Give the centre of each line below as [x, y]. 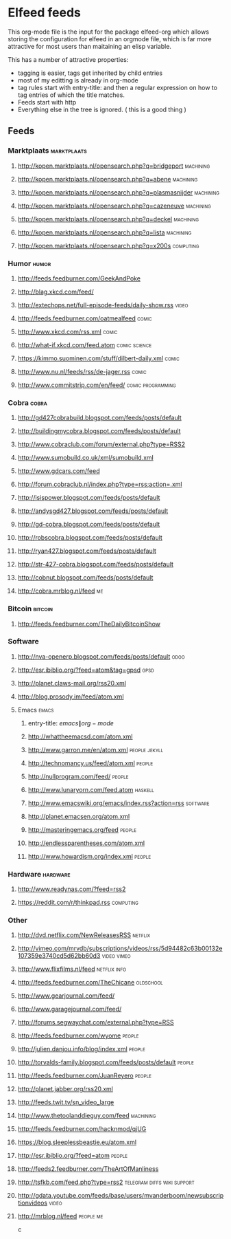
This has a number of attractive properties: [68, 59]
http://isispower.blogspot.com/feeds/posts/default [89, 498]
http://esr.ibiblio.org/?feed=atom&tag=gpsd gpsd [86, 670]
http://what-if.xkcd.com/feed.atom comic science [85, 344]
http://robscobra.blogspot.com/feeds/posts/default [90, 538]
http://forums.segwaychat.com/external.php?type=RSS [96, 1022]
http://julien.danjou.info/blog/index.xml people [82, 1049]
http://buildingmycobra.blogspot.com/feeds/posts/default [99, 431]
